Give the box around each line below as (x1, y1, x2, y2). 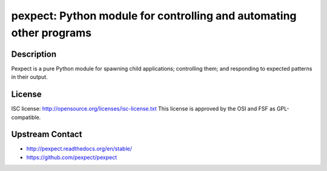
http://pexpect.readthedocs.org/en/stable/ (26, 145, 133, 152)
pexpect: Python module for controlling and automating (11, 9, 297, 22)
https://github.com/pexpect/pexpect (26, 153, 117, 161)
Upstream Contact (11, 129, 82, 140)
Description (11, 49, 57, 59)
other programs (11, 26, 92, 39)
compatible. (11, 114, 41, 121)
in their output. (11, 73, 48, 81)
